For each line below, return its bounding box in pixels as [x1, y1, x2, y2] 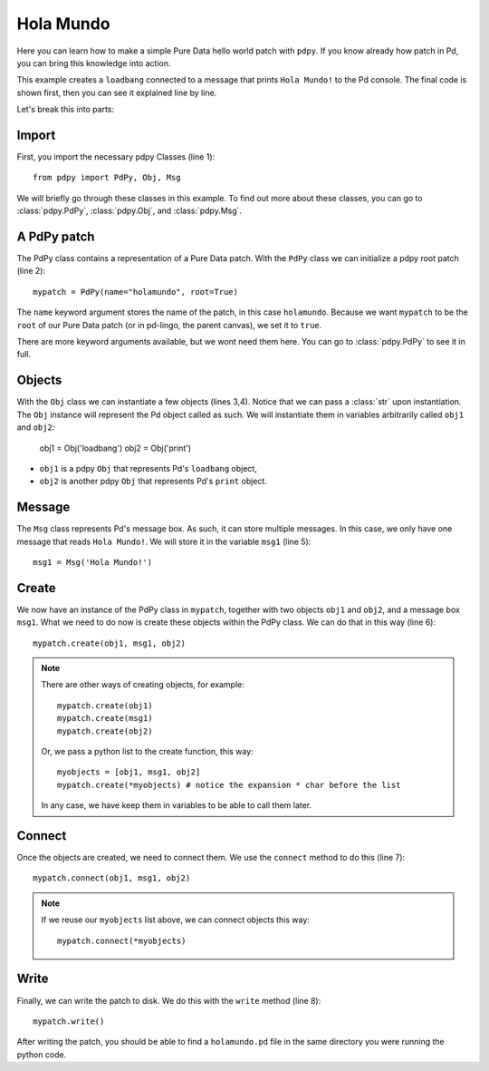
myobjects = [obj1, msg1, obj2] [57, 767, 201, 777]
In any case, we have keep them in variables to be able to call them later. [41, 800, 312, 811]
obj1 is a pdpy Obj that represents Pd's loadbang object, [39, 462, 257, 473]
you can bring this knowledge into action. [16, 57, 171, 68]
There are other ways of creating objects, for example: [41, 679, 244, 690]
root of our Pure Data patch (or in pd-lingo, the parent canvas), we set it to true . [16, 319, 322, 330]
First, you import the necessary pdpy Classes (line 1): [16, 151, 216, 162]
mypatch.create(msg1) [57, 713, 153, 724]
